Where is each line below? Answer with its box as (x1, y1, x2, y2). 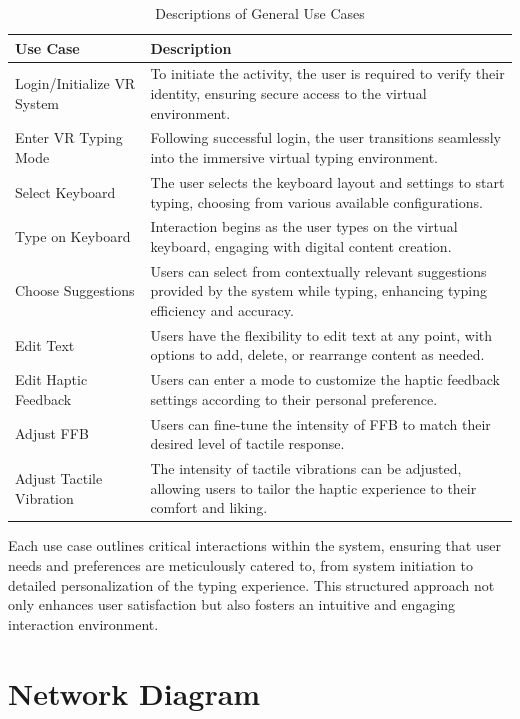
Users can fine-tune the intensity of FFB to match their (150, 413, 491, 434)
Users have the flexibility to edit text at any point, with (150, 324, 493, 345)
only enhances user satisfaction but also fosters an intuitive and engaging (8, 594, 456, 615)
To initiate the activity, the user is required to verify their (150, 63, 505, 84)
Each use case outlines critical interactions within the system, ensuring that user (8, 535, 501, 556)
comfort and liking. (150, 497, 268, 518)
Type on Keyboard (15, 226, 131, 247)
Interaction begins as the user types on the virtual (150, 216, 458, 237)
